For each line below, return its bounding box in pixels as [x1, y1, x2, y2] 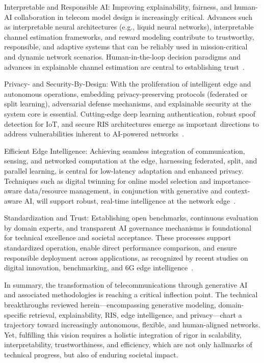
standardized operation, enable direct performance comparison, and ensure [4, 242, 237, 253]
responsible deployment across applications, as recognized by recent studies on [4, 252, 248, 263]
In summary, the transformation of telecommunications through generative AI [4, 279, 248, 290]
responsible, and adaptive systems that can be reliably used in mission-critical [4, 41, 248, 52]
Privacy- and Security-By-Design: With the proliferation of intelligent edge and [4, 78, 251, 89]
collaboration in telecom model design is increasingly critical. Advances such [14, 11, 252, 22]
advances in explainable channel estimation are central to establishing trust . [4, 61, 245, 72]
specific [4, 309, 27, 320]
